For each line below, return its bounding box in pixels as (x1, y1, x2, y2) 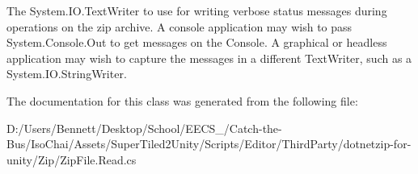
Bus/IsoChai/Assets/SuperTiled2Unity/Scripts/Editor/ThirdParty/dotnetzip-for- (6, 135, 412, 152)
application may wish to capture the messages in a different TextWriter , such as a (6, 49, 412, 66)
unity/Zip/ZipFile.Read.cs (6, 151, 137, 168)
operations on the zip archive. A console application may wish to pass (6, 18, 353, 35)
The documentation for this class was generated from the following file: (6, 92, 358, 109)
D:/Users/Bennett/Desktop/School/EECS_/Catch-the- (6, 119, 282, 136)
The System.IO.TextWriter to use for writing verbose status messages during (6, 2, 387, 19)
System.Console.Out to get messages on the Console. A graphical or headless (6, 34, 387, 51)
